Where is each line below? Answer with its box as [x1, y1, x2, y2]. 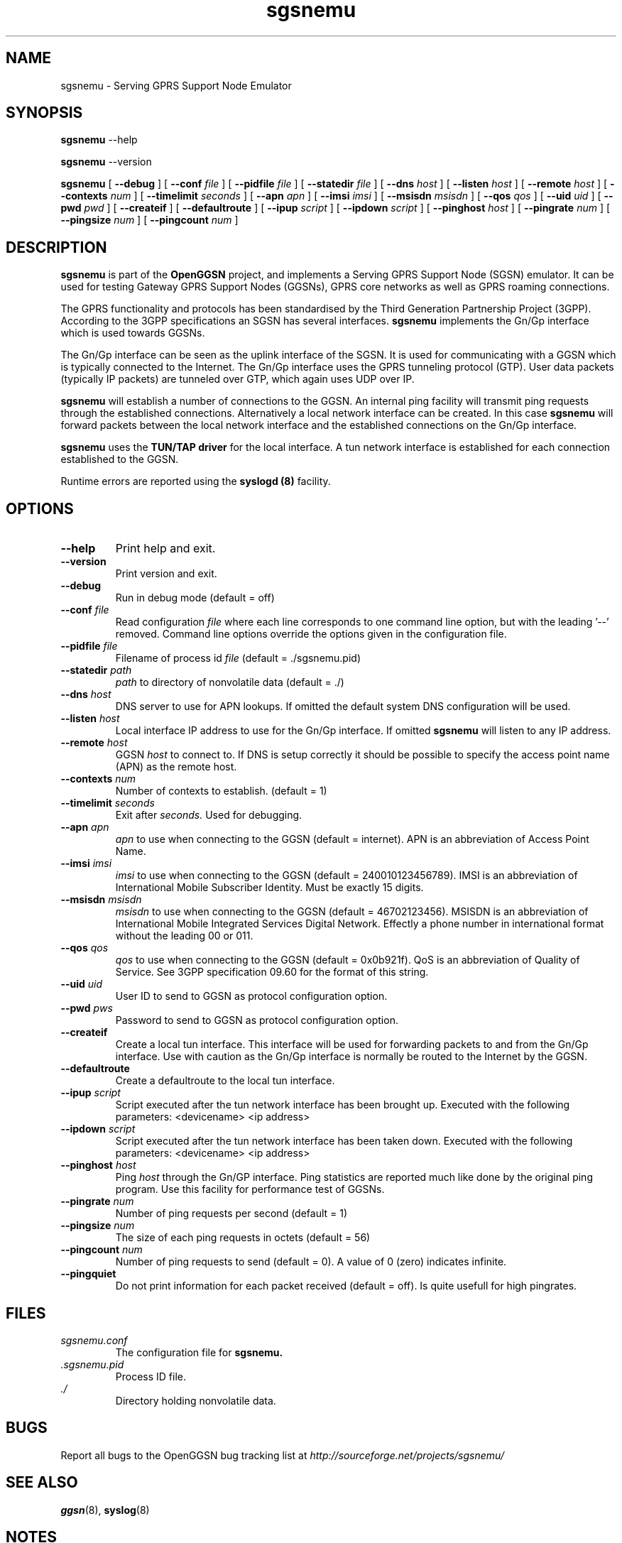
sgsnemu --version [60, 156, 152, 168]
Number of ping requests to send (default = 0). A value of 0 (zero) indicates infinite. [115, 1255, 507, 1268]
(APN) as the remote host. [115, 760, 237, 773]
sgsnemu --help [60, 133, 138, 146]
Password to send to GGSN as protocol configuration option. [115, 1014, 398, 1027]
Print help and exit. [115, 541, 216, 556]
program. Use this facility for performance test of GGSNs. [115, 1183, 385, 1196]
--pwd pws [60, 1002, 113, 1015]
